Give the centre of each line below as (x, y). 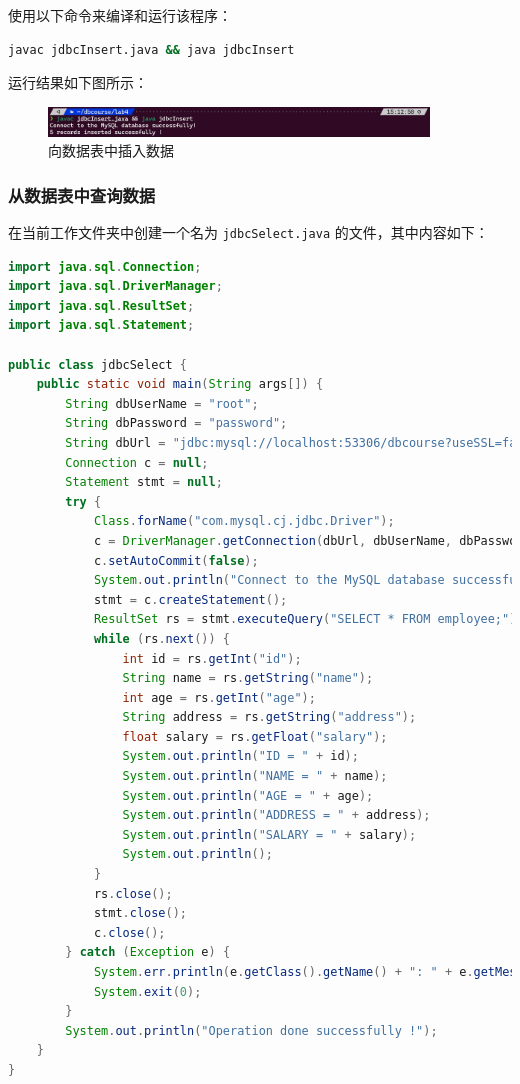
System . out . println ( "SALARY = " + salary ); (269, 834)
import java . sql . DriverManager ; (115, 286)
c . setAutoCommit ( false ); (176, 560)
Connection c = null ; (137, 462)
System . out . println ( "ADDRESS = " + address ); (276, 815)
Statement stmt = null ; (144, 482)
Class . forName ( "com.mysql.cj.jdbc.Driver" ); (244, 521)
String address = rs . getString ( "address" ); (269, 717)
